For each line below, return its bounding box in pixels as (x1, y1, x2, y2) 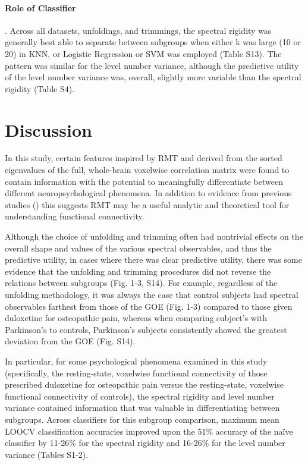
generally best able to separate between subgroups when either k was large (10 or (5, 36, 301, 48)
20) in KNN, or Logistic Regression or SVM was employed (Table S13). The (5, 47, 282, 59)
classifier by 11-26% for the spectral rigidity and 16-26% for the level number (5, 436, 285, 449)
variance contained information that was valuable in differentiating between (5, 401, 280, 414)
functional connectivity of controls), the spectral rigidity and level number (5, 389, 275, 402)
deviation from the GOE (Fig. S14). (5, 335, 136, 347)
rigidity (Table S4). (5, 82, 75, 95)
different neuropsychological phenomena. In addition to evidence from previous (5, 187, 292, 199)
